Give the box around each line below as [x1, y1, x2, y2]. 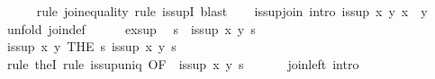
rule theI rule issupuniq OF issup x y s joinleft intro [6, 54, 359, 73]
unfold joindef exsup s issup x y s [6, 19, 256, 38]
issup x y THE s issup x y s [6, 37, 177, 56]
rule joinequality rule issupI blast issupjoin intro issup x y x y [36, 2, 428, 20]
